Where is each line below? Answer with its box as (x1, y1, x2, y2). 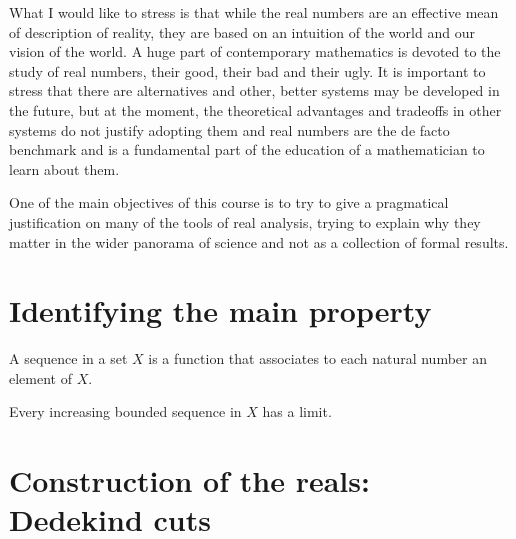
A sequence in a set (9, 348, 128, 369)
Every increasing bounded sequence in (9, 401, 242, 422)
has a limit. (262, 401, 332, 422)
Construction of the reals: (9, 460, 370, 501)
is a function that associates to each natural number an (148, 348, 487, 369)
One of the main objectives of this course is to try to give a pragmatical (9, 192, 449, 213)
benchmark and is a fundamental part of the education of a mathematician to (9, 139, 485, 160)
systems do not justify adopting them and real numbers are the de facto (9, 119, 450, 140)
